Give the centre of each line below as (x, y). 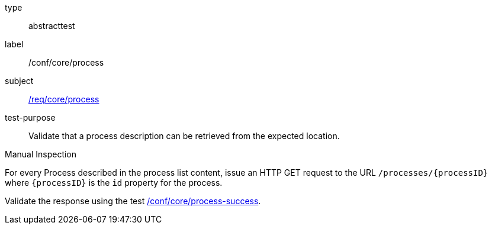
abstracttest (52, 26)
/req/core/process (64, 99)
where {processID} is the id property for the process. (114, 183)
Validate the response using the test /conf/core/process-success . (133, 201)
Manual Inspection (41, 154)
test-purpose (30, 117)
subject (19, 81)
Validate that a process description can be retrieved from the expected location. (184, 136)
